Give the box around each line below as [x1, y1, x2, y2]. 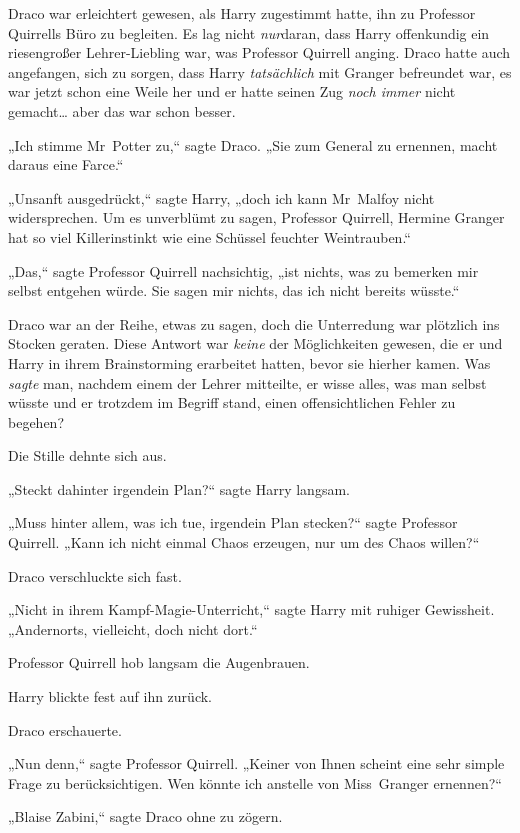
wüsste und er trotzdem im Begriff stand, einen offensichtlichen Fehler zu [8, 392, 456, 413]
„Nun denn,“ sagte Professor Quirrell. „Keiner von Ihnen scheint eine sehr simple [8, 753, 505, 774]
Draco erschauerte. [8, 719, 122, 740]
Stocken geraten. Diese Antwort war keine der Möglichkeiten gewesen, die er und [8, 333, 503, 354]
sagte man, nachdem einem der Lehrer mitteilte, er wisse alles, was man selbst [8, 372, 487, 393]
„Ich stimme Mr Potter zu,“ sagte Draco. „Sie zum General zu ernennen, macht [8, 134, 498, 155]
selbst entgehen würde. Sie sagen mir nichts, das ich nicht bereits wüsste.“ [8, 280, 460, 301]
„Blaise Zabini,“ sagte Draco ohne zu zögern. [8, 806, 283, 827]
